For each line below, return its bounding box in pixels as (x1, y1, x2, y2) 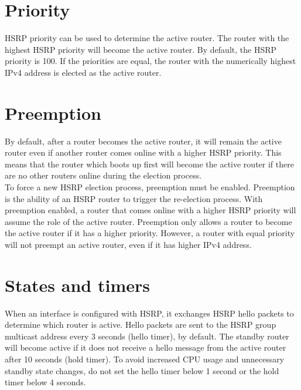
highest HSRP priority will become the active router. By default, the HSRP (5, 43, 277, 55)
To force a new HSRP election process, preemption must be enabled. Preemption (5, 181, 295, 193)
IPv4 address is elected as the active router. (5, 66, 162, 78)
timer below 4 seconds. (5, 376, 86, 388)
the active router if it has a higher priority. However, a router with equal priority (5, 227, 295, 239)
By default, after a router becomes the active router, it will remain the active (5, 135, 282, 147)
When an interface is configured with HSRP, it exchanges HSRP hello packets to (5, 307, 294, 319)
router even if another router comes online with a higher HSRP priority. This (5, 146, 282, 159)
